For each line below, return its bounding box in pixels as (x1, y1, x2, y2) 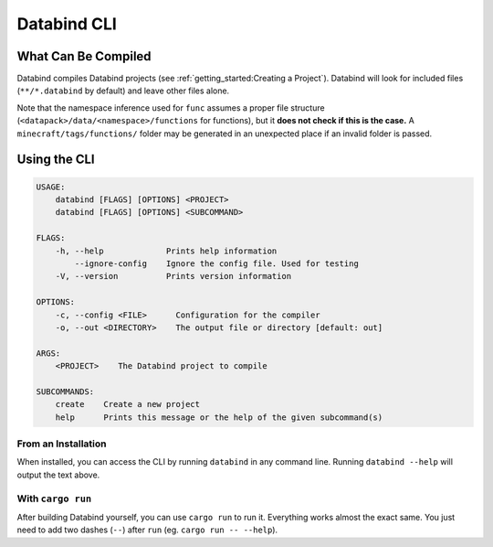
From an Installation (16, 437, 107, 450)
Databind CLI (16, 14, 118, 34)
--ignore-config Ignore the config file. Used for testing (74, 258, 360, 269)
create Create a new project (55, 399, 201, 410)
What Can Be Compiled (16, 48, 152, 64)
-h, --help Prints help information (55, 245, 278, 256)
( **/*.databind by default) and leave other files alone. (16, 85, 230, 96)
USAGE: (36, 181, 66, 192)
